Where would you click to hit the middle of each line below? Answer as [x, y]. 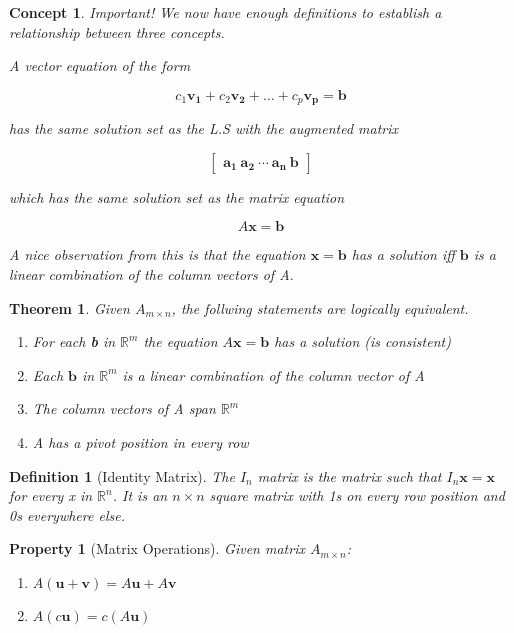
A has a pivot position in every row [140, 441]
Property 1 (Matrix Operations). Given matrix [157, 548]
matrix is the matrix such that [349, 475]
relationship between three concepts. [117, 31]
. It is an [140, 495]
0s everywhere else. [67, 514]
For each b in [74, 341]
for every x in [51, 495]
